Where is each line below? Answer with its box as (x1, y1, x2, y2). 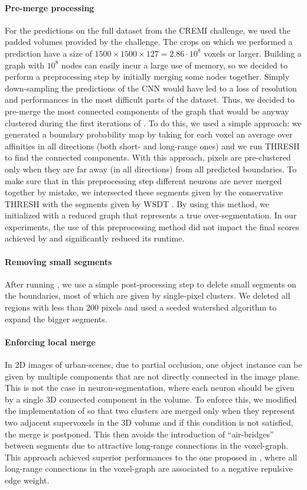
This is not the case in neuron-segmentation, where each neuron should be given (5, 381, 295, 394)
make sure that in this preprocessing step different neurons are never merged (5, 174, 282, 187)
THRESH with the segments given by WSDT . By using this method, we (5, 197, 269, 210)
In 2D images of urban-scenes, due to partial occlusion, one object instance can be (5, 358, 302, 371)
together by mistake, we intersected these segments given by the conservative (5, 186, 283, 198)
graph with (5, 58, 44, 71)
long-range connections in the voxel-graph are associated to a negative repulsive (5, 462, 293, 475)
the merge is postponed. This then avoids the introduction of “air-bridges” (5, 427, 274, 440)
